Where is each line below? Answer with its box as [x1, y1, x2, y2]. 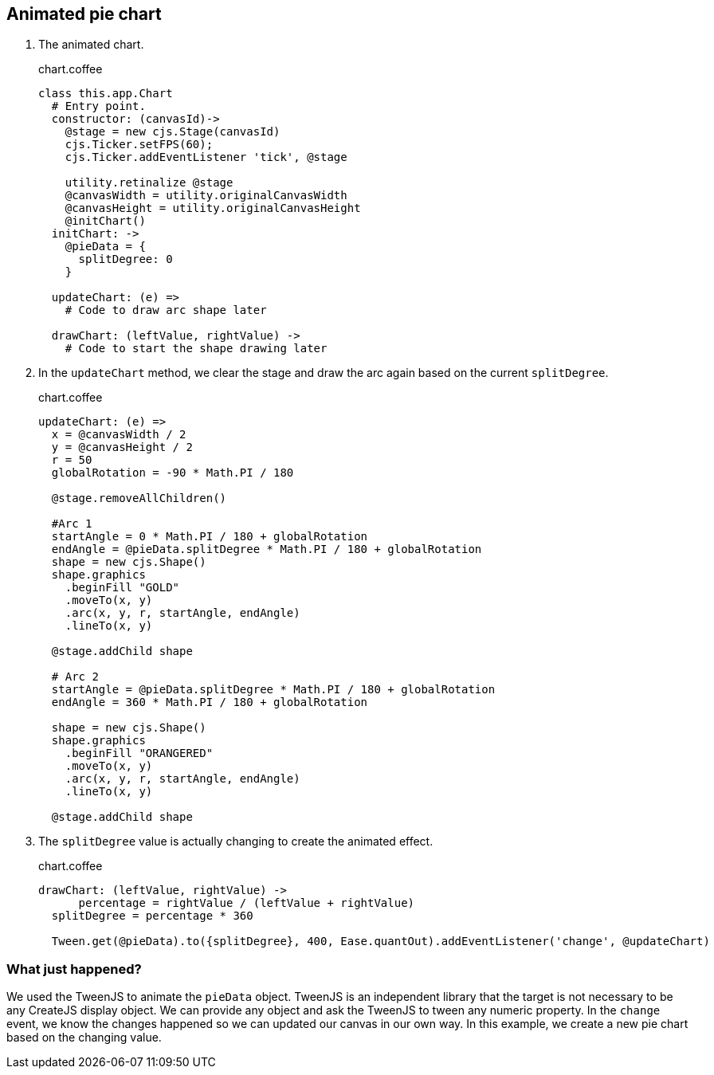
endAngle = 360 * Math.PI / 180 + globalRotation [51, 696, 368, 709]
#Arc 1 [51, 517, 92, 531]
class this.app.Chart [38, 87, 173, 100]
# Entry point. [51, 100, 146, 113]
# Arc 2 [51, 670, 99, 684]
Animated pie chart [6, 4, 162, 24]
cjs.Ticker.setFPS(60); [65, 138, 214, 151]
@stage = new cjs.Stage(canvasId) [65, 125, 280, 139]
